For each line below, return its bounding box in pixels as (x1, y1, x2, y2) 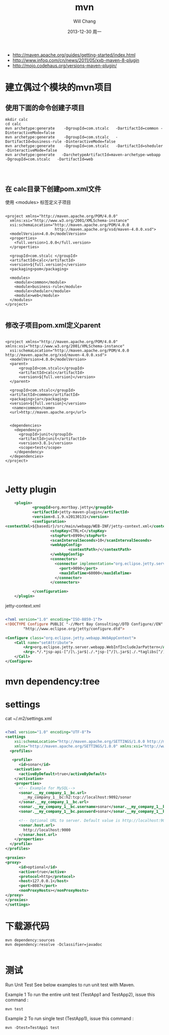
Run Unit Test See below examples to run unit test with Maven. (5, 982, 135, 988)
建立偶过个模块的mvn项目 (5, 82, 112, 93)
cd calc (5, 121, 22, 126)
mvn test (5, 1006, 24, 1011)
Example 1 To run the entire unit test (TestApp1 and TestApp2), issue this (5, 991, 155, 997)
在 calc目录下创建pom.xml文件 (5, 185, 102, 193)
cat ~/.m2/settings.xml (5, 716, 52, 721)
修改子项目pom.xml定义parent (5, 321, 101, 330)
